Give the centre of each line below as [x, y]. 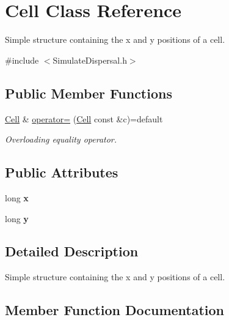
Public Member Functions [89, 93]
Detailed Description [72, 251]
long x [17, 197]
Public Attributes [62, 172]
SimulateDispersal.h [90, 60]
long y [17, 218]
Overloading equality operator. [61, 139]
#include [22, 60]
